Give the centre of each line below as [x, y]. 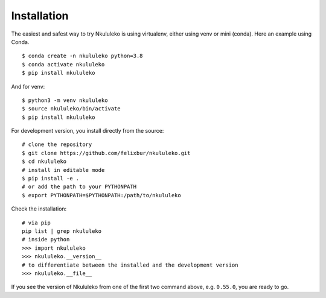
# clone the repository [57, 144]
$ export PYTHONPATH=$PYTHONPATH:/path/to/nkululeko [101, 195]
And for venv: [28, 86]
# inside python [46, 239]
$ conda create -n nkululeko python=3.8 [82, 56]
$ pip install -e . [51, 179]
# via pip [36, 223]
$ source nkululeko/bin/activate [71, 109]
